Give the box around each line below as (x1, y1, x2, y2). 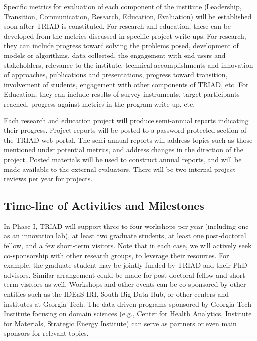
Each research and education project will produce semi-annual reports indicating (4, 115, 249, 125)
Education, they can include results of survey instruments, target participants (4, 89, 240, 99)
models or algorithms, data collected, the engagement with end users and (4, 50, 226, 60)
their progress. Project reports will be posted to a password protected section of (4, 125, 247, 135)
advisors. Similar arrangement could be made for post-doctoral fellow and (4, 269, 227, 280)
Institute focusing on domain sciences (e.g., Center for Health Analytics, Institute (4, 308, 252, 319)
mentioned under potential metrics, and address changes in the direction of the (4, 144, 244, 155)
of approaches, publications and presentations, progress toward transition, (4, 69, 228, 80)
